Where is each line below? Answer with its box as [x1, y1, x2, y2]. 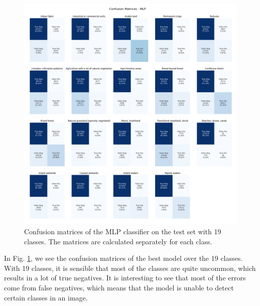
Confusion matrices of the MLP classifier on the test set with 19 [24, 226, 221, 237]
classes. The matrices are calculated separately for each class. [24, 236, 212, 246]
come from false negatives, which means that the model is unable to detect [4, 282, 234, 292]
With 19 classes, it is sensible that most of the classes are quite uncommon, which [4, 262, 256, 273]
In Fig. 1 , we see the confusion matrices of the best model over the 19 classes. [4, 253, 243, 263]
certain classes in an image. [4, 292, 88, 302]
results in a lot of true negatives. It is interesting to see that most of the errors [4, 272, 246, 283]
